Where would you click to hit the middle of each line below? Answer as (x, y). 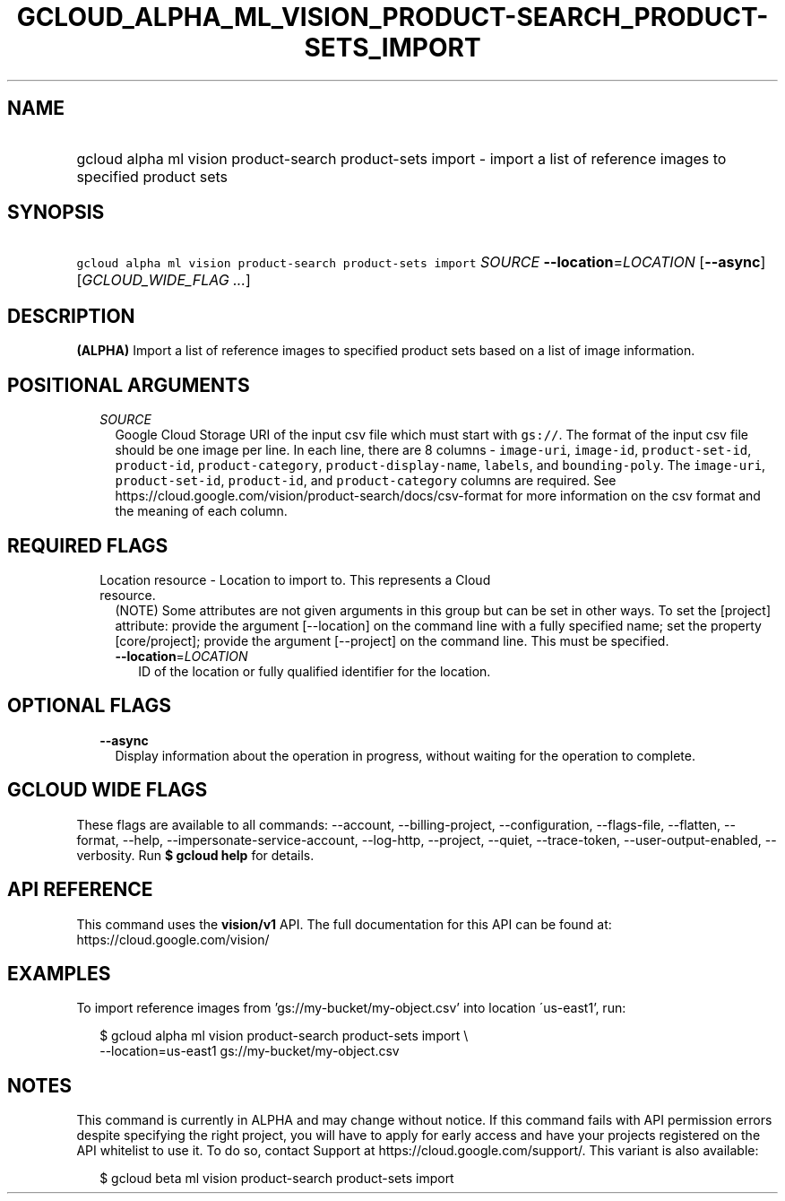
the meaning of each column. (201, 511)
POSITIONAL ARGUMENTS (129, 385)
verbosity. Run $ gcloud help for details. (195, 855)
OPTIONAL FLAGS (89, 706)
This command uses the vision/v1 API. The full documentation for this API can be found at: (344, 924)
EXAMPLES (59, 973)
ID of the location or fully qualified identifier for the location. (315, 671)
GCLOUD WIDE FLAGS (108, 790)
